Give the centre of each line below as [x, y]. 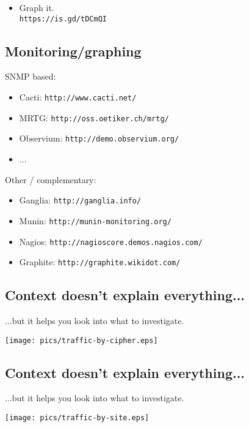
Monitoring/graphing [73, 51]
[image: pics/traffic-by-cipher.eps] [81, 340]
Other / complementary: [51, 179]
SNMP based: [31, 76]
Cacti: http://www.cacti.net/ [78, 97]
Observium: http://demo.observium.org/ [99, 138]
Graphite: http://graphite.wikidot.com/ [100, 262]
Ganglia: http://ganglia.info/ [80, 200]
